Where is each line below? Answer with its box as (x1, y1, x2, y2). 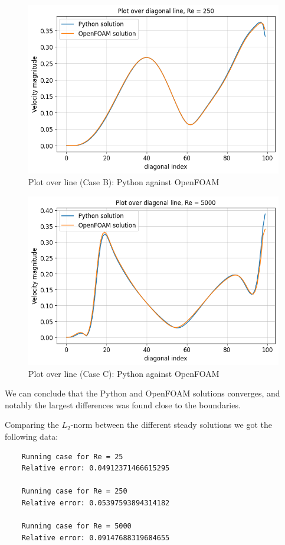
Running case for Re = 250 (21, 487, 127, 496)
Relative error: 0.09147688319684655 (21, 533, 170, 542)
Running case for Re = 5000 (21, 522, 132, 531)
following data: (5, 430, 58, 443)
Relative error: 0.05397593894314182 (21, 499, 170, 508)
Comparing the (5, 418, 59, 431)
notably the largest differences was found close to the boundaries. (5, 398, 241, 411)
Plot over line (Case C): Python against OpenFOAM (28, 367, 220, 379)
